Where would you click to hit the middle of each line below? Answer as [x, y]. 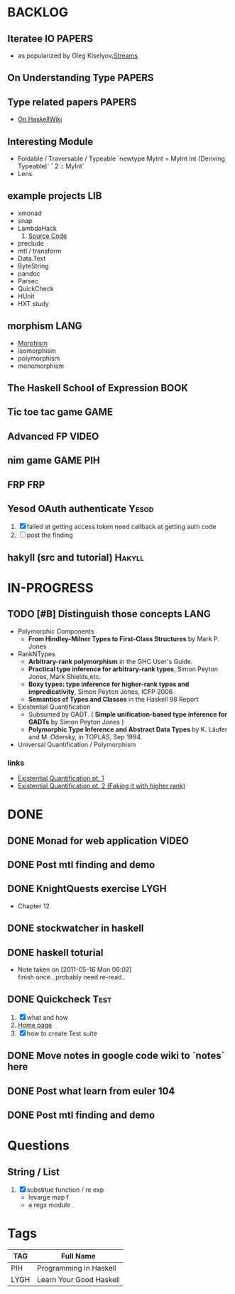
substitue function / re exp [65, 1190]
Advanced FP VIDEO [53, 436]
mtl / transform [39, 251]
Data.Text [32, 258]
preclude [31, 243]
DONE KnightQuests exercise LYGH [87, 889]
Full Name [78, 1256]
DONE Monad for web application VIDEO [98, 841]
